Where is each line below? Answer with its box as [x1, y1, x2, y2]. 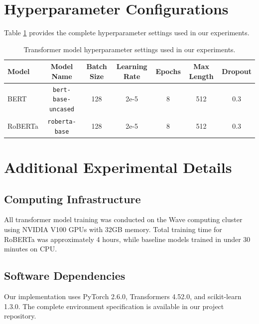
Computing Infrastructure [4, 191, 141, 206]
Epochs [155, 66, 181, 77]
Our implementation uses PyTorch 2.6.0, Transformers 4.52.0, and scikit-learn [4, 291, 242, 301]
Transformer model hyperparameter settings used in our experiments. [23, 44, 236, 54]
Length [189, 71, 214, 81]
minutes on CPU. [4, 243, 57, 254]
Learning [116, 61, 147, 72]
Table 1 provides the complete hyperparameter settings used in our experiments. [4, 27, 250, 38]
